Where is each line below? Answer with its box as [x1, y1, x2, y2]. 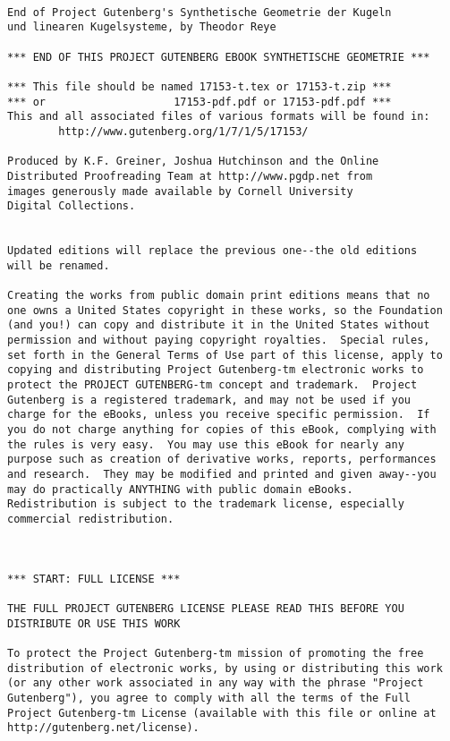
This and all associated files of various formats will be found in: [7, 110, 430, 123]
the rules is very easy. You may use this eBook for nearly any [7, 438, 404, 451]
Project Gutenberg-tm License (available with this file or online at [7, 706, 437, 720]
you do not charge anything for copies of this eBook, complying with [7, 423, 437, 437]
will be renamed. [7, 259, 110, 272]
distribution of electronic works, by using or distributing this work [7, 661, 443, 675]
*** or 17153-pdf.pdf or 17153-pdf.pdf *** [7, 95, 392, 108]
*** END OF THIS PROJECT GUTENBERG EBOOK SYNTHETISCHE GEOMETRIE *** [7, 50, 430, 64]
